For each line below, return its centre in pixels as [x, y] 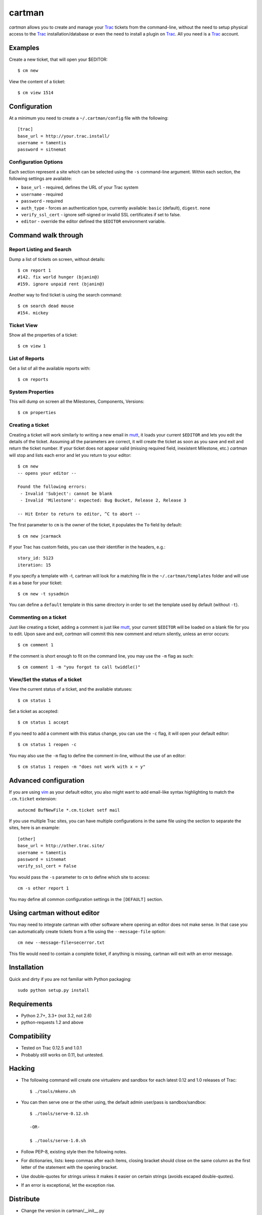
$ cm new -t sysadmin [43, 594]
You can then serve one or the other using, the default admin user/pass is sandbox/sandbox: [114, 1102]
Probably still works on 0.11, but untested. [62, 1055]
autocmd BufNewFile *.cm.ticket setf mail [69, 810]
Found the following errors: [52, 487]
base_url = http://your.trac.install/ [64, 136]
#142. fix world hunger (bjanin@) [58, 277]
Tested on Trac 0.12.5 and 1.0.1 [51, 1048]
